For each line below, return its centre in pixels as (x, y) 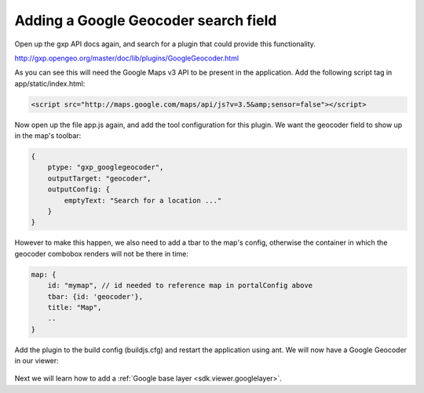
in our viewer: (37, 361)
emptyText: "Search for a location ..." (143, 200)
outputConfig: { (79, 189)
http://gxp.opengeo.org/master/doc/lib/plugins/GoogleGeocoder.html (127, 58)
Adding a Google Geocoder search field (146, 20)
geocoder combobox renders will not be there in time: (101, 253)
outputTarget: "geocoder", (100, 178)
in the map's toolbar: (48, 136)
